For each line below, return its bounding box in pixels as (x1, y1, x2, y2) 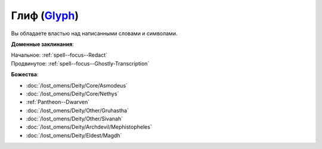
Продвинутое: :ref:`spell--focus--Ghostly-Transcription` (11, 60, 150, 67)
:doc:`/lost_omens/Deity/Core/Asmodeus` (26, 82, 128, 89)
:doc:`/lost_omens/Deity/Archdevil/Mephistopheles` (26, 123, 152, 131)
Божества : (11, 71, 39, 78)
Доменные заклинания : (11, 41, 74, 48)
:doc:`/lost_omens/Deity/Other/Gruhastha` (26, 107, 129, 114)
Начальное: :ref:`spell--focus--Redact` (11, 51, 107, 59)
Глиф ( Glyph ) (11, 9, 79, 22)
